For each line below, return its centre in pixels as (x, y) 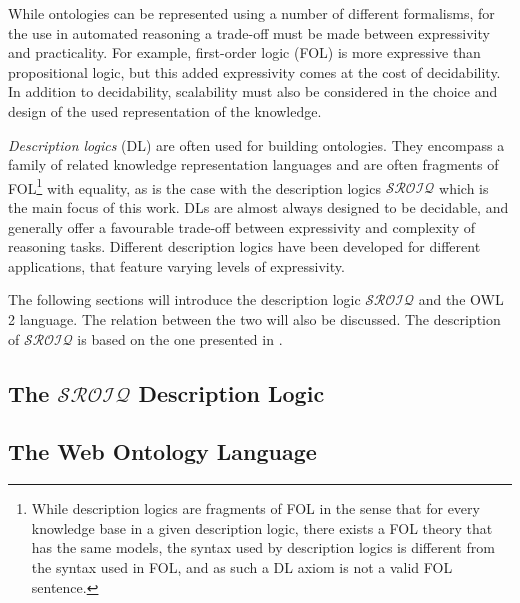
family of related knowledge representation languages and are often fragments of (253, 164)
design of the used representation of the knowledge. (165, 110)
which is (464, 187)
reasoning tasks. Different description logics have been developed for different (244, 246)
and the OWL (461, 299)
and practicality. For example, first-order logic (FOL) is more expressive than (244, 52)
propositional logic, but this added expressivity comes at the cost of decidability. (254, 71)
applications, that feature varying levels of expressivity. (176, 265)
